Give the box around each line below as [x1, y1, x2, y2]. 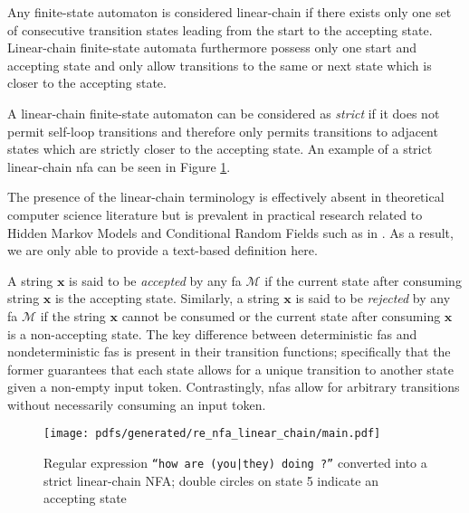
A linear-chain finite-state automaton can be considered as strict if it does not [7, 103, 440, 122]
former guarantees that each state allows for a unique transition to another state [7, 359, 454, 378]
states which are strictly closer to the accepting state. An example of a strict [7, 139, 433, 158]
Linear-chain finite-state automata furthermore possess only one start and [7, 38, 416, 57]
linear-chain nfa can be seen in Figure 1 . [7, 157, 231, 176]
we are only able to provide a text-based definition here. [7, 241, 318, 260]
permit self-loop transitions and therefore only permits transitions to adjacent [7, 121, 438, 140]
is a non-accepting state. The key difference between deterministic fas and [7, 324, 417, 343]
